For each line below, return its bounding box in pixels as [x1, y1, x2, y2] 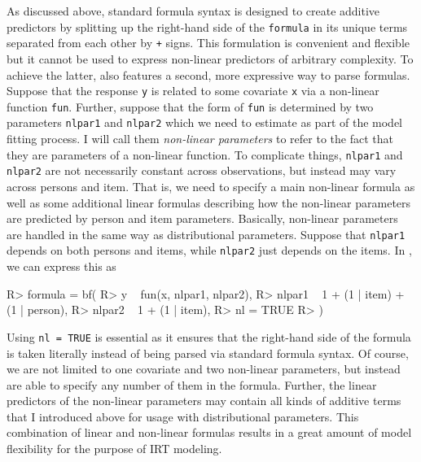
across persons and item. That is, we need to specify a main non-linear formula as [7, 177, 415, 194]
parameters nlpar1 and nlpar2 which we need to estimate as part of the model [7, 114, 402, 131]
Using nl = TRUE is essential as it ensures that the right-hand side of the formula [7, 328, 411, 345]
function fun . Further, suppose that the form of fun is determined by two [7, 98, 374, 115]
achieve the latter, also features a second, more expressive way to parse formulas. [7, 66, 410, 83]
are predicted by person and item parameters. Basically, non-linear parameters [7, 210, 398, 227]
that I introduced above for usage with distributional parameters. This [7, 408, 359, 425]
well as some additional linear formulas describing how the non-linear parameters [7, 194, 411, 211]
